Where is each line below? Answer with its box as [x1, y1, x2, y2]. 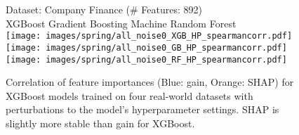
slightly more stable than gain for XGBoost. [6, 115, 195, 130]
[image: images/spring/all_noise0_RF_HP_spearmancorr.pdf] [6, 54, 287, 65]
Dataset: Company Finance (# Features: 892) [6, 2, 202, 16]
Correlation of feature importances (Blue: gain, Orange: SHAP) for [6, 75, 294, 89]
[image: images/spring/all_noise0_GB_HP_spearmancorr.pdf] [6, 42, 287, 53]
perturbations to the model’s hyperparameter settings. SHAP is [6, 102, 279, 117]
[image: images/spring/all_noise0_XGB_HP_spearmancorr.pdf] [6, 31, 293, 41]
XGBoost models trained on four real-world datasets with [6, 88, 253, 103]
